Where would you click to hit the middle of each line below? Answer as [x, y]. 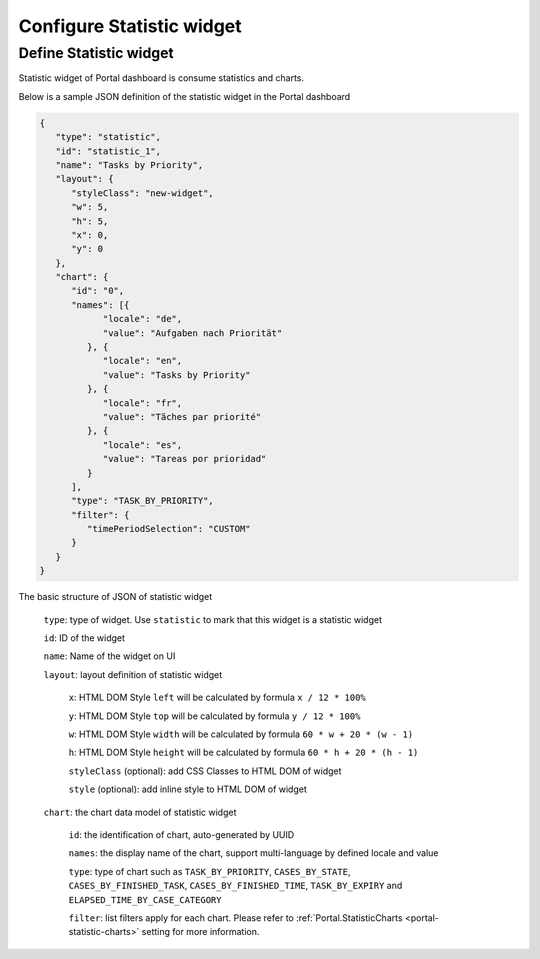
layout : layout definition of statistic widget [133, 674]
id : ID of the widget [84, 638]
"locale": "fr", [142, 403]
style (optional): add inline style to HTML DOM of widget [187, 789]
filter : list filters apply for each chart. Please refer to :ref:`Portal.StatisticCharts [236, 917]
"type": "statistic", [108, 137]
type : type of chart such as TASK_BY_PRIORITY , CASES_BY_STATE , [209, 871]
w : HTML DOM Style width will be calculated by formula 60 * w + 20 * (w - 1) [241, 734]
